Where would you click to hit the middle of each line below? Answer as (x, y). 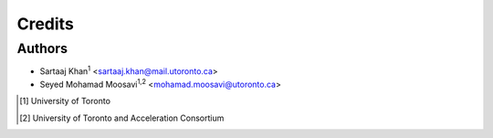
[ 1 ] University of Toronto (65, 101)
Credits (46, 24)
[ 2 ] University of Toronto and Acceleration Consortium (122, 118)
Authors (42, 48)
